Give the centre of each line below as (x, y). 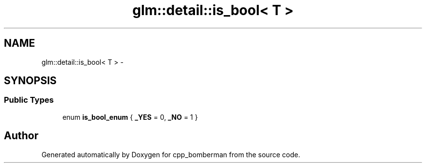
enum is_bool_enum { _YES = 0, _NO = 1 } (130, 117)
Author (21, 136)
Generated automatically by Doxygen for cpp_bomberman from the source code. (171, 154)
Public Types (29, 100)
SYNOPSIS (30, 81)
